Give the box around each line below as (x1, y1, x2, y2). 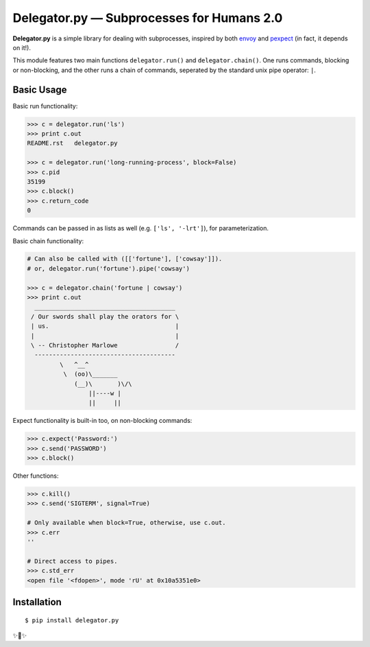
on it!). (12, 43, 31, 51)
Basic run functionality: (12, 101, 78, 110)
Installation (12, 596, 62, 608)
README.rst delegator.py (27, 139, 118, 147)
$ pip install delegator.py (25, 616, 119, 624)
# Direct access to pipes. (27, 557, 118, 565)
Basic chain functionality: (12, 236, 84, 245)
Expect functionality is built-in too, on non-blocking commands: (12, 417, 193, 425)
